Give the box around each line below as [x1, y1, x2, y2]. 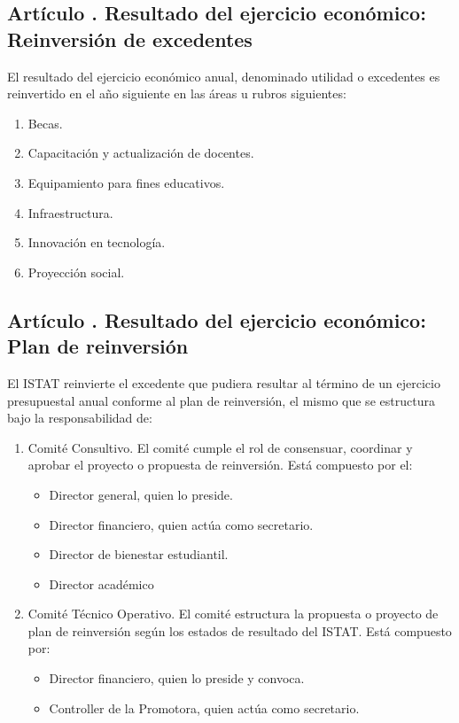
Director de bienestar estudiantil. [49, 545, 229, 564]
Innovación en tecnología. [27, 233, 166, 252]
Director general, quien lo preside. [49, 485, 233, 503]
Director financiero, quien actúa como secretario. [49, 515, 314, 533]
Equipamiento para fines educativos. [27, 173, 225, 191]
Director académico [49, 574, 154, 593]
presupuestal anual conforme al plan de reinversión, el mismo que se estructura [7, 391, 435, 409]
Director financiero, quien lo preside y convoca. [49, 669, 305, 688]
